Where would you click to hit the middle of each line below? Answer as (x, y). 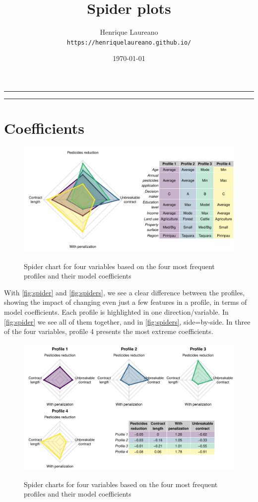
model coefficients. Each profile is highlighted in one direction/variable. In (116, 312)
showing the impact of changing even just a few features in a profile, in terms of (126, 302)
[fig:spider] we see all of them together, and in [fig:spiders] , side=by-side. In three (127, 321)
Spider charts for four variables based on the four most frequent (121, 484)
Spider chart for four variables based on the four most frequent (119, 266)
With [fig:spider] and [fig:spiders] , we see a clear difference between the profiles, (125, 292)
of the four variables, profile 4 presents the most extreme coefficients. (109, 331)
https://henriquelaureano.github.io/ (129, 42)
